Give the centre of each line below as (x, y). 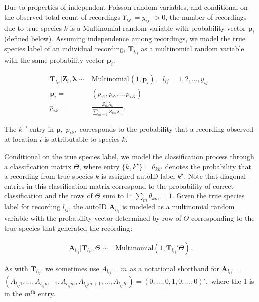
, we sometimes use (70, 268)
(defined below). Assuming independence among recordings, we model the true (125, 38)
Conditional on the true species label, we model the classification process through (129, 156)
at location (21, 139)
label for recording (32, 206)
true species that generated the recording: (68, 228)
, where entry (99, 166)
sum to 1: (117, 195)
